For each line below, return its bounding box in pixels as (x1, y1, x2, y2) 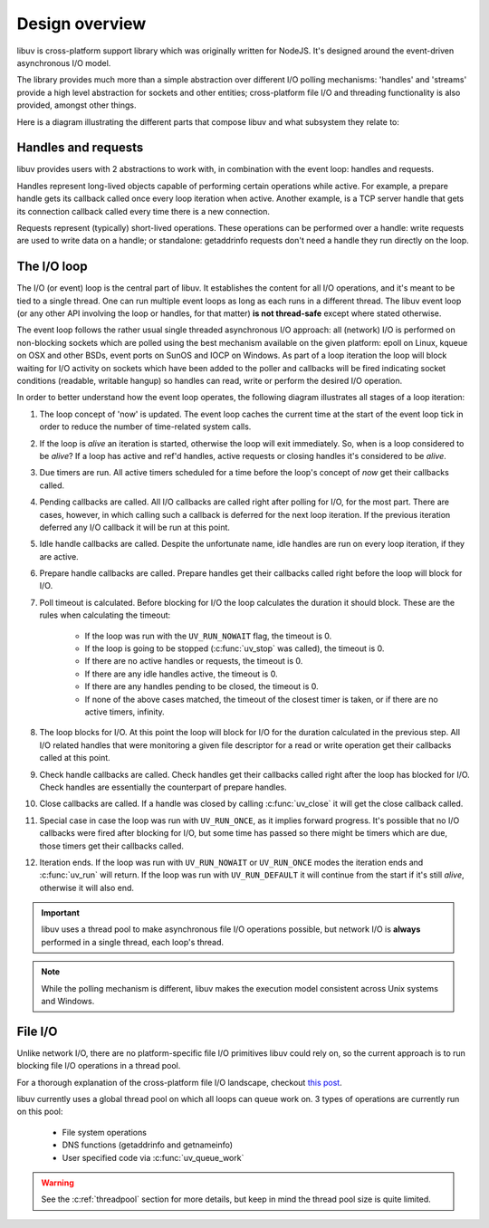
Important (41, 907, 81, 918)
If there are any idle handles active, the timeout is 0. (84, 668, 278, 679)
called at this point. (39, 753, 110, 763)
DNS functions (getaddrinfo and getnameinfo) (62, 1139, 234, 1150)
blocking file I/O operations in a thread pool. (16, 1060, 181, 1071)
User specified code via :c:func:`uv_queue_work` (62, 1152, 244, 1163)
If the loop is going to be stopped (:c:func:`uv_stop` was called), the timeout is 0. (84, 643, 385, 654)
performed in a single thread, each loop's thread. (41, 936, 225, 947)
